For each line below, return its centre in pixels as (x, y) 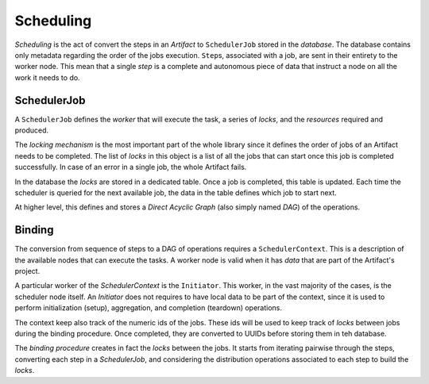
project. (27, 271)
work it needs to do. (47, 77)
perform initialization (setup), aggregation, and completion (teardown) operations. (148, 308)
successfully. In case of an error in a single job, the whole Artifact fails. (131, 167)
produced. (32, 130)
